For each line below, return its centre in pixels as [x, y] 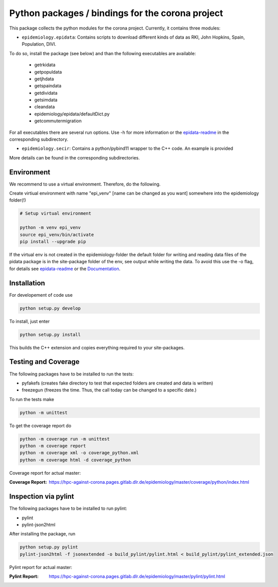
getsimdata [46, 100]
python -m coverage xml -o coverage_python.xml [79, 453]
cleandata [45, 107]
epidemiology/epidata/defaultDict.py [72, 114]
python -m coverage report [53, 446]
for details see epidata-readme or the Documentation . [65, 269]
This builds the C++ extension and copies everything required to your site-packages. [97, 347]
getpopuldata [48, 72]
